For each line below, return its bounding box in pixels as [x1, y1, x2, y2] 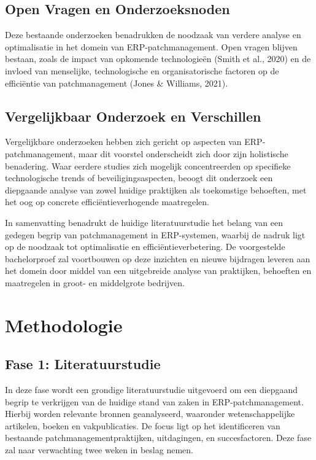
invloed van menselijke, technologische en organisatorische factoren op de [5, 64, 279, 77]
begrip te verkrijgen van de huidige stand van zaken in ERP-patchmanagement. [5, 395, 304, 408]
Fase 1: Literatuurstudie [5, 354, 161, 373]
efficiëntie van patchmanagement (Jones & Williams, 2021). [5, 76, 228, 89]
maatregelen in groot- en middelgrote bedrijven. [5, 276, 185, 289]
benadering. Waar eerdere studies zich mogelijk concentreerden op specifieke [5, 159, 291, 172]
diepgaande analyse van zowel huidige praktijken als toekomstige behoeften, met [5, 183, 307, 196]
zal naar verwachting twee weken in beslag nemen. [5, 443, 193, 456]
